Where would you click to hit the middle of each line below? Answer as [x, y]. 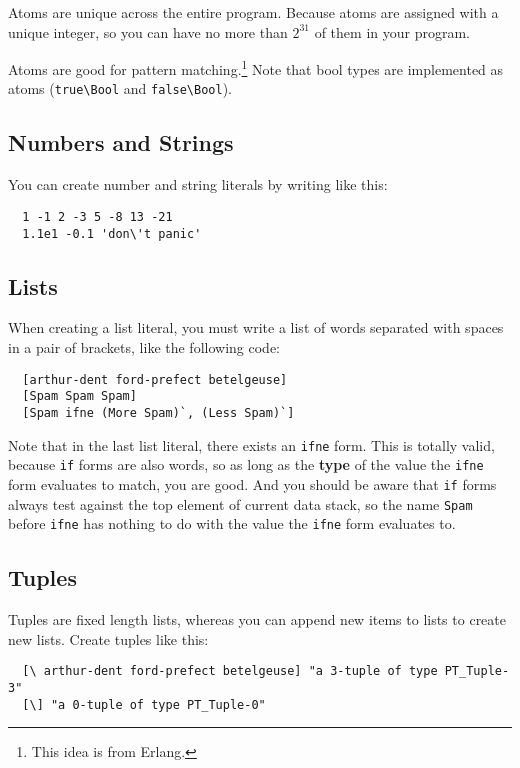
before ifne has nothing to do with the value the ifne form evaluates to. [232, 523]
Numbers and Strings [121, 142]
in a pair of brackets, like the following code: [144, 347]
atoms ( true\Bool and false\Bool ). [120, 88]
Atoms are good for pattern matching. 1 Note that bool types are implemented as [256, 67]
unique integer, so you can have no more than [148, 31]
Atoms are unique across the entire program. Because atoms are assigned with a [253, 12]
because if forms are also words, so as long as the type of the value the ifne [246, 464]
